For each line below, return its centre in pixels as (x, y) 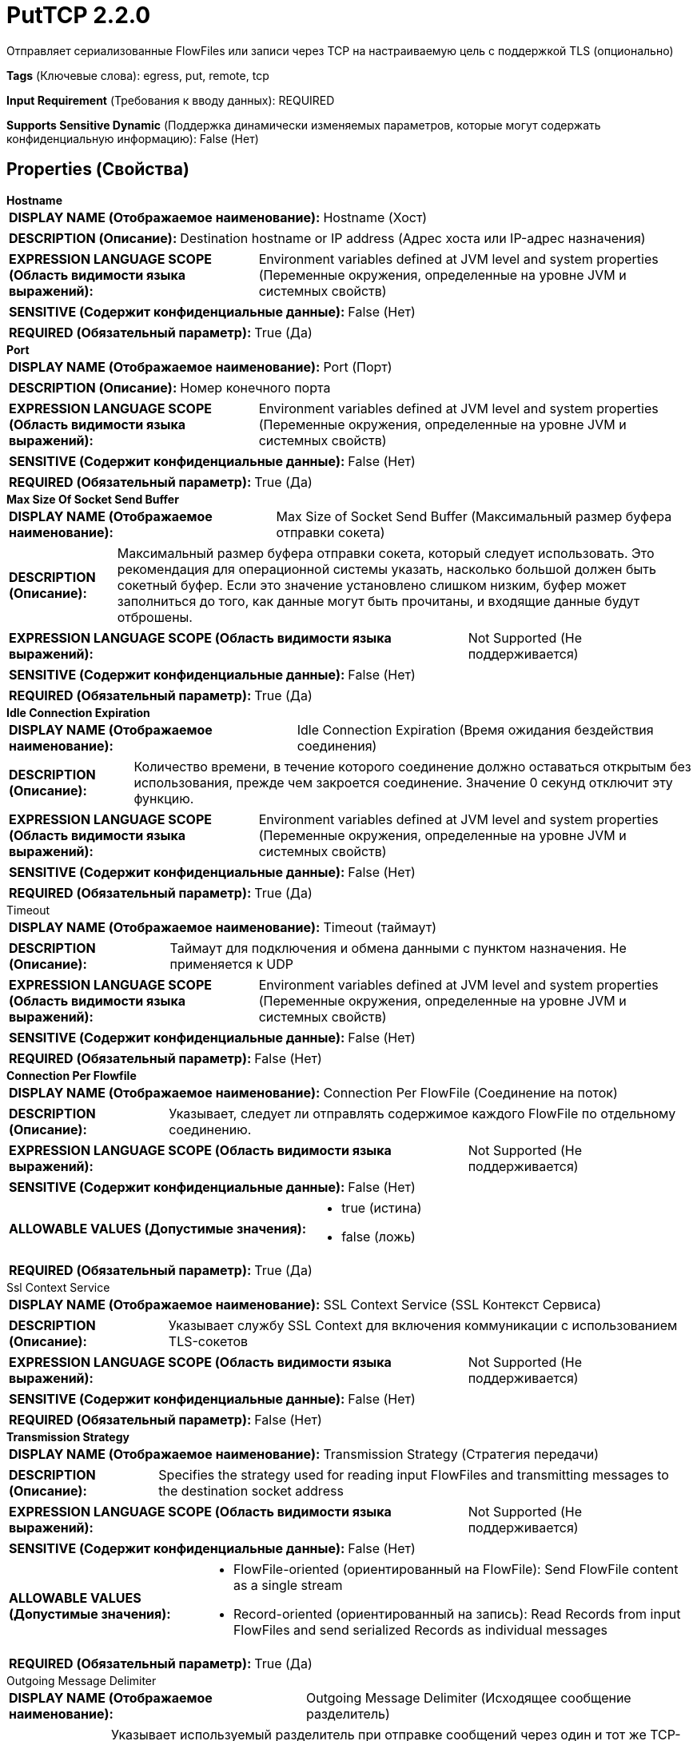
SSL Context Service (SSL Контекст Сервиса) (462, 1304)
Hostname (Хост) (375, 217)
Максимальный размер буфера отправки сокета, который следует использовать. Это (386, 553)
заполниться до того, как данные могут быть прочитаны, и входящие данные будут (378, 601)
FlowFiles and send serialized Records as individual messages (420, 1629)
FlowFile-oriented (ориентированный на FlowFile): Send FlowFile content (456, 1569)
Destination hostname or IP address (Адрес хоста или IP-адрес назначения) (413, 238)
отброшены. (155, 617)
